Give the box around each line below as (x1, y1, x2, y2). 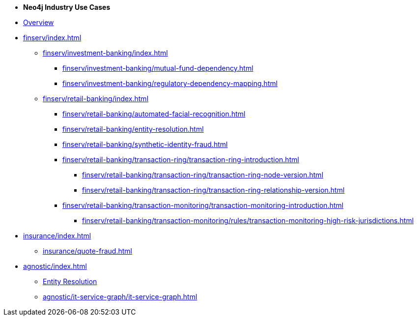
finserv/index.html (23, 33, 82, 42)
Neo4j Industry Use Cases (23, 3, 111, 11)
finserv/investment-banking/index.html (43, 49, 168, 57)
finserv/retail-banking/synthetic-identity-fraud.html (62, 140, 228, 148)
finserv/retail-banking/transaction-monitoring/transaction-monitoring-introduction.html (62, 201, 344, 209)
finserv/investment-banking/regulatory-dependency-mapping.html (62, 79, 278, 87)
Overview (23, 18, 54, 27)
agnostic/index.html (23, 262, 87, 270)
